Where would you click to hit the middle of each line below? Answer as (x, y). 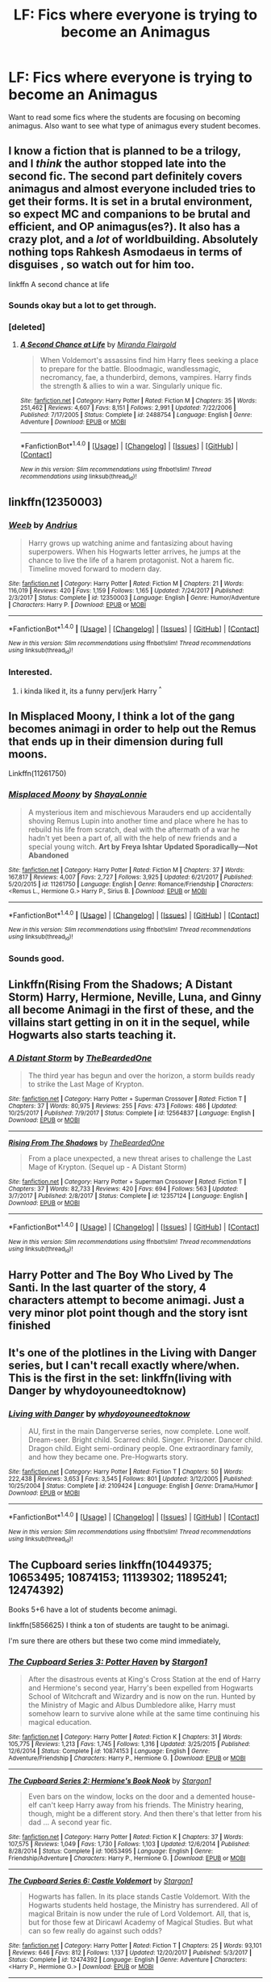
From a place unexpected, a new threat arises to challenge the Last (140, 1158)
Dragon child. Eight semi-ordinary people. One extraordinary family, (141, 1449)
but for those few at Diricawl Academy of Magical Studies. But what (140, 1922)
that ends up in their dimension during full (116, 741)
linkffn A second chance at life (59, 284)
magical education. (60, 1723)
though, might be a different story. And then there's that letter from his (145, 1814)
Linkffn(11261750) (38, 774)
